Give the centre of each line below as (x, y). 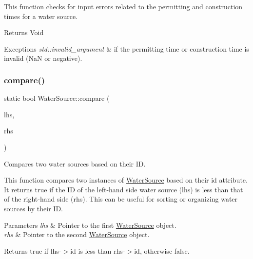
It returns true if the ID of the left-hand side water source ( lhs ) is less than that (124, 189)
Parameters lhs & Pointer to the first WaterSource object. (90, 225)
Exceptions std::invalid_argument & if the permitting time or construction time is (126, 48)
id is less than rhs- (98, 250)
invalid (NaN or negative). (43, 58)
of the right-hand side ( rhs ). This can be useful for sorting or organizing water (121, 199)
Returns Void (24, 32)
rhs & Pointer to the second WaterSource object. (77, 234)
